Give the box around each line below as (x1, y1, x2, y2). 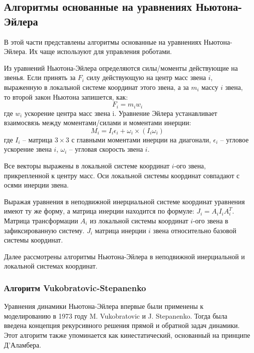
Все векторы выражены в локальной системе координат (4, 160, 170, 170)
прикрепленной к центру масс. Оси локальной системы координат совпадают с (4, 170, 240, 180)
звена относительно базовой (153, 225, 236, 235)
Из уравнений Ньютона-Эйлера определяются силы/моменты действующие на (4, 62, 238, 73)
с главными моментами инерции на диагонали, (71, 134, 211, 144)
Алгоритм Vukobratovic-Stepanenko (4, 281, 146, 294)
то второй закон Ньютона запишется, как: (4, 91, 128, 102)
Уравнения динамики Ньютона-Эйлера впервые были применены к (4, 301, 203, 311)
